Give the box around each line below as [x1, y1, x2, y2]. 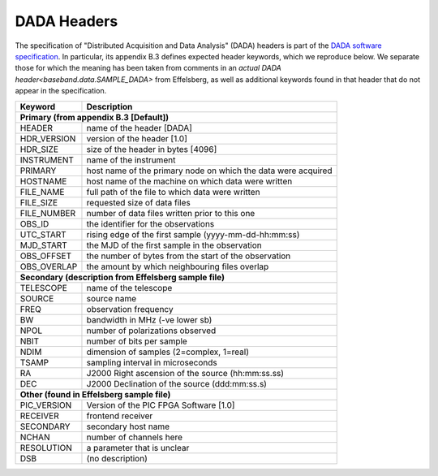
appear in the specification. [15, 86, 107, 96]
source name [86, 292, 137, 304]
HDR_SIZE [19, 143, 59, 154]
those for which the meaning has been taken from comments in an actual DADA [15, 63, 281, 73]
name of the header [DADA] [86, 122, 192, 133]
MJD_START [19, 240, 68, 251]
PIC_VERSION [19, 399, 72, 410]
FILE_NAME [19, 186, 65, 197]
